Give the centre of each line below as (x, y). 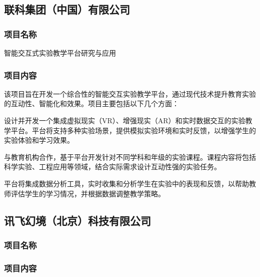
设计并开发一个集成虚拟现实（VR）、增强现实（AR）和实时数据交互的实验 (125, 120)
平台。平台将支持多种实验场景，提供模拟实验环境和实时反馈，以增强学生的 (133, 130)
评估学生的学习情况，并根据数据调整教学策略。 (88, 193)
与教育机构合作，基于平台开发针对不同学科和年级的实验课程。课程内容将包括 (130, 157)
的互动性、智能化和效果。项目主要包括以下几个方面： (91, 103)
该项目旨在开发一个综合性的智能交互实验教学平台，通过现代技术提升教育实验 (130, 93)
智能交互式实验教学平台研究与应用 (60, 53)
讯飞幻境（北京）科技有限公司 (77, 220)
